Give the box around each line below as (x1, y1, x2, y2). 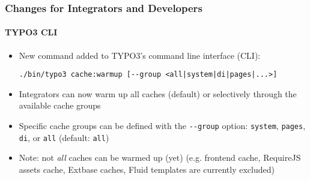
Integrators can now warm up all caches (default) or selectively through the (19, 87, 297, 100)
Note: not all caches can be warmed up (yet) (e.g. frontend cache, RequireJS (19, 151, 301, 164)
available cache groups (19, 99, 101, 112)
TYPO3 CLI (5, 26, 58, 38)
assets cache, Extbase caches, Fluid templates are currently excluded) (19, 163, 275, 175)
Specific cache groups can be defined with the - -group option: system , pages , (19, 119, 306, 132)
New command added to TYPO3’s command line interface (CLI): (19, 49, 261, 61)
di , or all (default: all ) (19, 131, 109, 143)
